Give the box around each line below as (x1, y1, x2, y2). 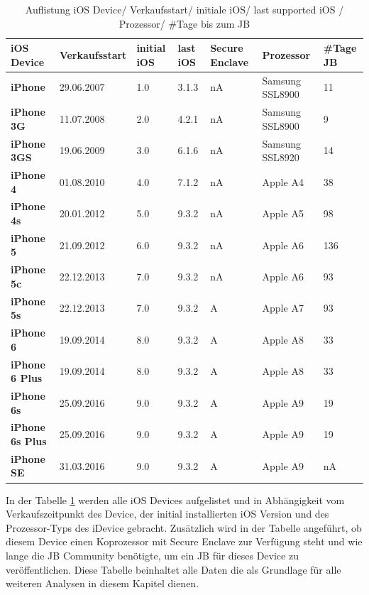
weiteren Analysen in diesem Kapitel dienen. (6, 576, 199, 591)
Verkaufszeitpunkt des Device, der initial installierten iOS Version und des (6, 506, 329, 521)
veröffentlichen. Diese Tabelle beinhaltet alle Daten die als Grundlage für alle (6, 562, 341, 577)
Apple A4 (262, 174, 304, 189)
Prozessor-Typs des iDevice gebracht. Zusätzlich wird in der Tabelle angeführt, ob (6, 520, 362, 535)
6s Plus (11, 434, 47, 449)
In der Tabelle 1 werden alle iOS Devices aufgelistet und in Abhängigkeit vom (6, 492, 345, 507)
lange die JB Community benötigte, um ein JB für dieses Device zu (6, 547, 299, 562)
